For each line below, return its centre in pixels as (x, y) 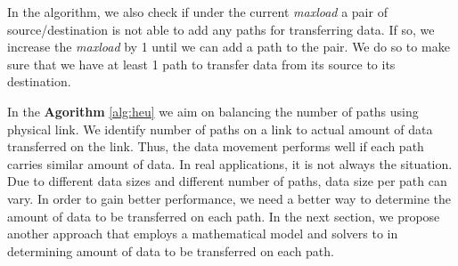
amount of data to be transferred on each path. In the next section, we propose (224, 216)
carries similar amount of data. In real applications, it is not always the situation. (230, 163)
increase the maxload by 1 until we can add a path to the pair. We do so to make (229, 47)
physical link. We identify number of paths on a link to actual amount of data (220, 129)
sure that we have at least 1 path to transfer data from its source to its (201, 64)
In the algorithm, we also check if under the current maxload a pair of (197, 12)
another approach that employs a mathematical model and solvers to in (203, 234)
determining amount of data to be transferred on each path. (171, 250)
